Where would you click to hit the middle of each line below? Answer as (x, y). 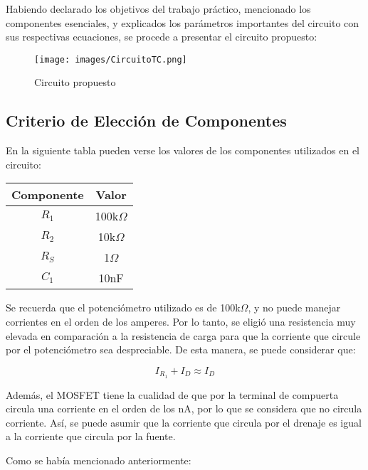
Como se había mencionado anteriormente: (99, 460)
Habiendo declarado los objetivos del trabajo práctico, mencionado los (158, 9)
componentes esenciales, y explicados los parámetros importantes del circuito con (183, 22)
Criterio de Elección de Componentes (146, 121)
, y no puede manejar (294, 308)
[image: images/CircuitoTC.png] (111, 59)
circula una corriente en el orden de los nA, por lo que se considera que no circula (184, 408)
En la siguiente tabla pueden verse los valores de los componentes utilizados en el (183, 150)
